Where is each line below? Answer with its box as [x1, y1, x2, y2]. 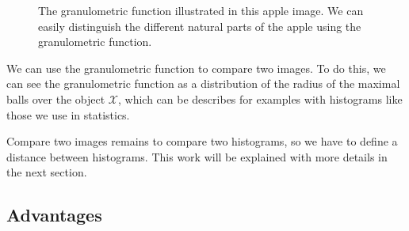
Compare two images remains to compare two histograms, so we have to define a [6, 133, 398, 150]
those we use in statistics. [6, 106, 130, 123]
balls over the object [6, 90, 105, 107]
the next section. [6, 164, 87, 180]
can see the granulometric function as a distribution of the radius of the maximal [6, 75, 400, 92]
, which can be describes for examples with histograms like [118, 90, 403, 107]
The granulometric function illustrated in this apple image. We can [38, 2, 364, 18]
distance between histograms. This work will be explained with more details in [6, 148, 388, 165]
